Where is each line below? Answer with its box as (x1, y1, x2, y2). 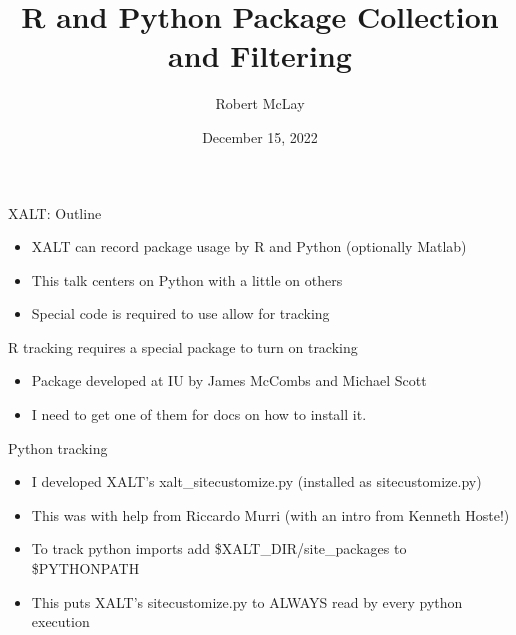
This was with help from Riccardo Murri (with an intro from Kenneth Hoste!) (31, 504, 510, 525)
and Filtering (168, 35, 352, 76)
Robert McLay (215, 93, 305, 114)
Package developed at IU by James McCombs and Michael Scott (31, 370, 427, 391)
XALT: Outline (8, 202, 102, 223)
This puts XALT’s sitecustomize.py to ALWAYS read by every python (31, 591, 463, 612)
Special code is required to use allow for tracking (31, 303, 330, 324)
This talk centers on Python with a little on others (31, 269, 343, 290)
